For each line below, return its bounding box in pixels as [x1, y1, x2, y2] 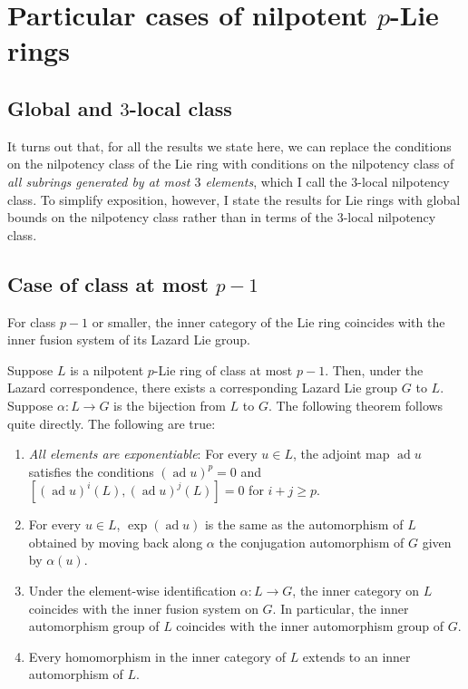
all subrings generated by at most [7, 171, 190, 190]
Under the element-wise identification [28, 581, 237, 600]
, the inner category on [292, 581, 420, 600]
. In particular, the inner [272, 598, 409, 617]
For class [7, 312, 56, 331]
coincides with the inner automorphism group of [176, 616, 444, 636]
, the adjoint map [292, 444, 390, 463]
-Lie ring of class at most [153, 360, 293, 379]
